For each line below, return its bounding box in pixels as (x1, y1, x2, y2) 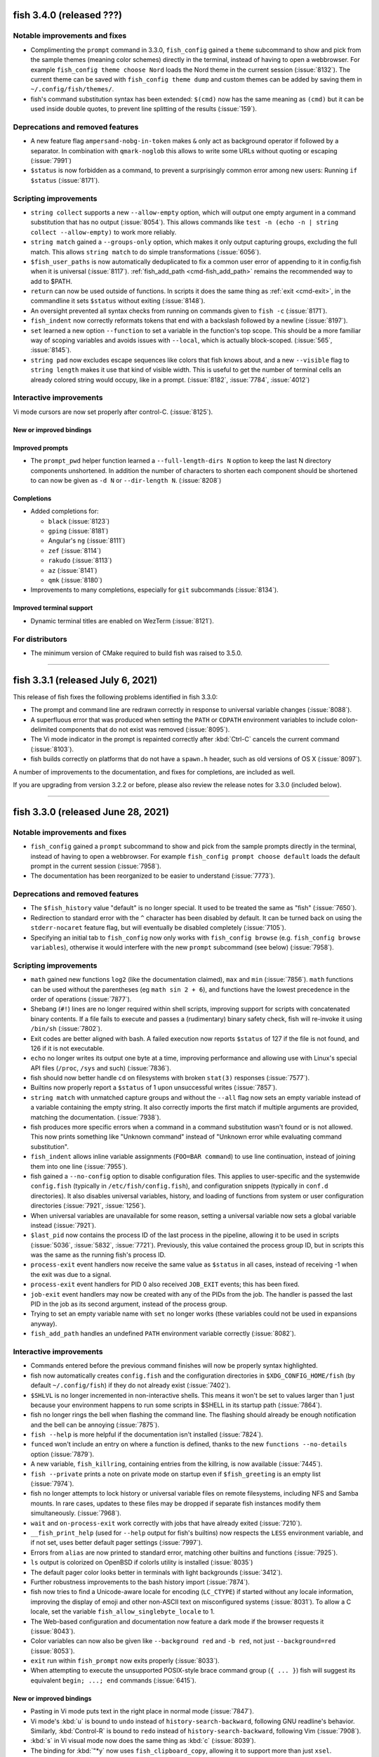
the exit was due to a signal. (30, 1270, 112, 1278)
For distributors (13, 634, 67, 644)
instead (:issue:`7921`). (30, 1221, 96, 1229)
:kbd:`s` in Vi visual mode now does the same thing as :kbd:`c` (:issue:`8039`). (30, 1737, 256, 1745)
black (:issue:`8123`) (48, 517, 110, 525)
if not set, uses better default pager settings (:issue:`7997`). (30, 1538, 203, 1547)
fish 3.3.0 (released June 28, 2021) (13, 805, 170, 818)
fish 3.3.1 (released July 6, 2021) (13, 674, 158, 686)
